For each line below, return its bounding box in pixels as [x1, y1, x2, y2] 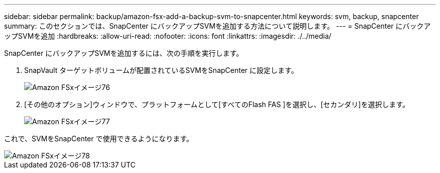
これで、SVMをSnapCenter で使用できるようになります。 [4, 134, 193, 143]
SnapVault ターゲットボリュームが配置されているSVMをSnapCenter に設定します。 [24, 66, 298, 74]
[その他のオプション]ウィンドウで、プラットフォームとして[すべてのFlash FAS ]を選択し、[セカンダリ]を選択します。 [24, 100, 409, 109]
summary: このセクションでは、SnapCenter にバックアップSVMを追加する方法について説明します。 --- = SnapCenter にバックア [4, 22, 431, 30]
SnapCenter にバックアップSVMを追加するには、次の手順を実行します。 [4, 49, 244, 57]
